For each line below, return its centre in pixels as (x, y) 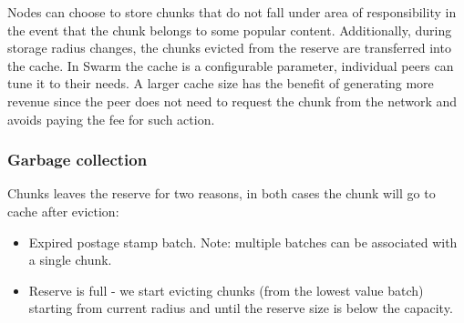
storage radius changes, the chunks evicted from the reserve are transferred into (229, 48)
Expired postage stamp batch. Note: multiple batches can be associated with (243, 242)
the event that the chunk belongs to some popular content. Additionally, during (230, 30)
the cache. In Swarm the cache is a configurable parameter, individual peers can (231, 65)
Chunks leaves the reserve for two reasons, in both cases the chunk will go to (222, 193)
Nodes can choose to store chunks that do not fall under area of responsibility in (232, 12)
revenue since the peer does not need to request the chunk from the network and (232, 101)
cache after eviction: (63, 211)
